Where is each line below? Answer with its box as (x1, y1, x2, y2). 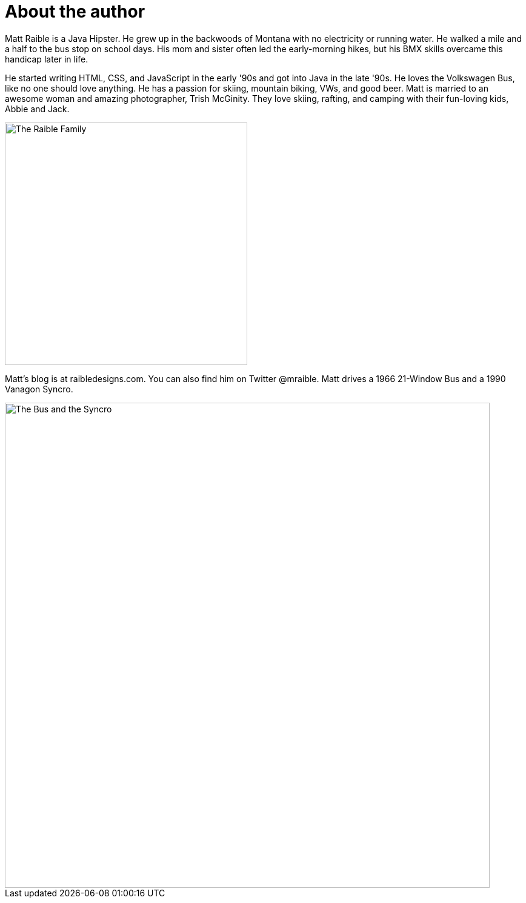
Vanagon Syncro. (5, 383, 73, 394)
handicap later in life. (5, 53, 88, 64)
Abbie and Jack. (5, 103, 70, 114)
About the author (5, 1, 145, 22)
